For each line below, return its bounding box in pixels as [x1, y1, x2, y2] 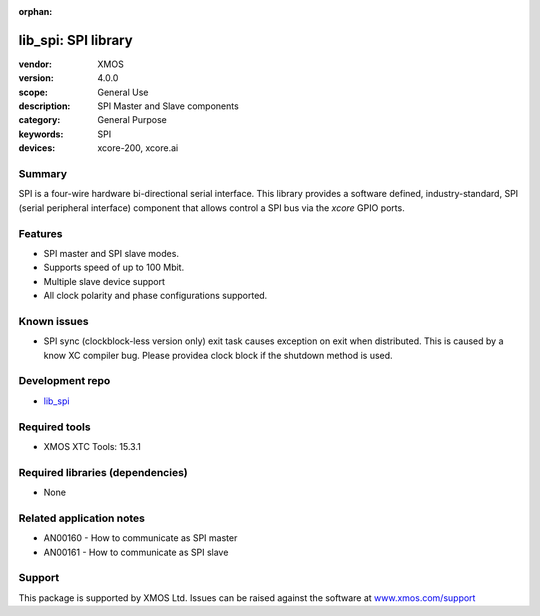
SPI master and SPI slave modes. [43, 247, 180, 259]
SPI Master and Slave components [97, 100, 239, 112]
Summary [18, 167, 68, 181]
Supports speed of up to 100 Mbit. [43, 261, 185, 274]
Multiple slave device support [43, 275, 165, 287]
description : [18, 100, 71, 112]
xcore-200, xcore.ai [97, 142, 179, 154]
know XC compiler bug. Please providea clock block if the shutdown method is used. [43, 349, 394, 361]
